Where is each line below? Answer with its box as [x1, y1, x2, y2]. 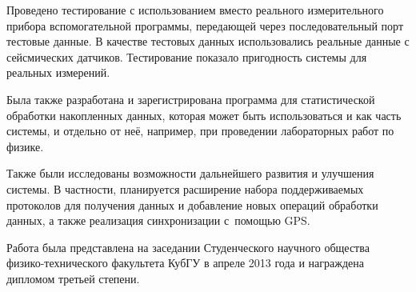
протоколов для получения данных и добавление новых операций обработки [6, 196, 378, 213]
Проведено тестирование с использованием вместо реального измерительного [6, 2, 384, 18]
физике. [6, 138, 44, 154]
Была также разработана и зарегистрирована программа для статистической [6, 90, 375, 107]
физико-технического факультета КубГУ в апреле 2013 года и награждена [6, 254, 364, 271]
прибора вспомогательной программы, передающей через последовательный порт [6, 17, 404, 34]
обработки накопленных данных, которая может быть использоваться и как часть [6, 106, 402, 123]
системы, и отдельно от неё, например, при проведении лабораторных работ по [6, 122, 394, 139]
